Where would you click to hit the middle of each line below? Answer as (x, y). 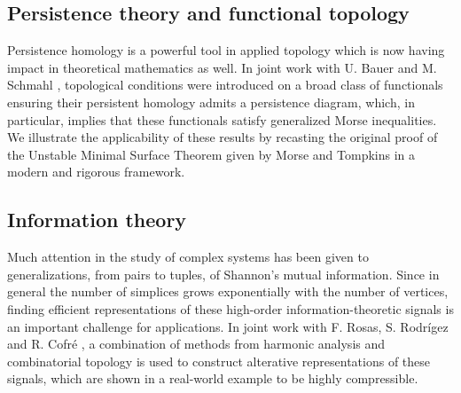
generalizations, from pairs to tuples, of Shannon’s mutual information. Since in (223, 274)
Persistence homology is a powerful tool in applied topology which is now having (226, 50)
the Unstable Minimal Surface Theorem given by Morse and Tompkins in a (211, 154)
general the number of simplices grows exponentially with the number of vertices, (228, 291)
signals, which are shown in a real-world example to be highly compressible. (213, 378)
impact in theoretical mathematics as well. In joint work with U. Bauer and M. (222, 67)
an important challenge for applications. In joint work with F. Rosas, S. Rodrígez (228, 326)
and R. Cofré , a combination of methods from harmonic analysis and (196, 344)
